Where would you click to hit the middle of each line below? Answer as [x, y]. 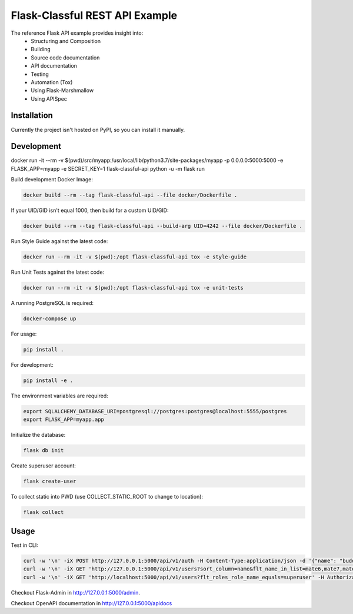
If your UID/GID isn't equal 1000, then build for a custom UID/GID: [90, 210]
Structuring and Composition [66, 41]
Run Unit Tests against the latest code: [58, 272]
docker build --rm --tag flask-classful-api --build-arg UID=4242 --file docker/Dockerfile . [163, 226]
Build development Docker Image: [52, 180]
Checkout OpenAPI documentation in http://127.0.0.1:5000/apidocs [91, 603]
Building [41, 49]
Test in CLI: [24, 545]
